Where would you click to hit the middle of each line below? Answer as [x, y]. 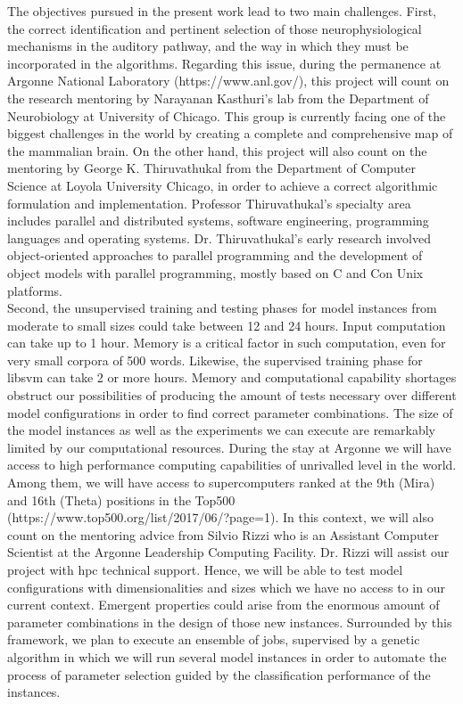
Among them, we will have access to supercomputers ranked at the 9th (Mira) [221, 483]
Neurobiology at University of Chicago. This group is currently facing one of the [227, 115]
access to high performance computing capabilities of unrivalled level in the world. [232, 465]
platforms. [35, 290]
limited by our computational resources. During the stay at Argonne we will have [229, 447]
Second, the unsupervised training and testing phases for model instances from [222, 308]
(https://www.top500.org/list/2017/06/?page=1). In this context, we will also [220, 517]
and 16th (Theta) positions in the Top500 [121, 499]
